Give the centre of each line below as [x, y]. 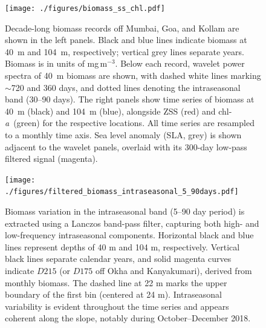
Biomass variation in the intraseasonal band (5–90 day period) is [125, 211]
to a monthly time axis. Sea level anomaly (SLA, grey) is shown [123, 135]
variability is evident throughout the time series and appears [117, 306]
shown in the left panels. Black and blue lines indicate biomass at [126, 40]
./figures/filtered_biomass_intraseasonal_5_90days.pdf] [122, 192]
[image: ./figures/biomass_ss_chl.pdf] [85, 8]
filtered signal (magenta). [51, 159]
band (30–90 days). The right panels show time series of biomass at [130, 99]
